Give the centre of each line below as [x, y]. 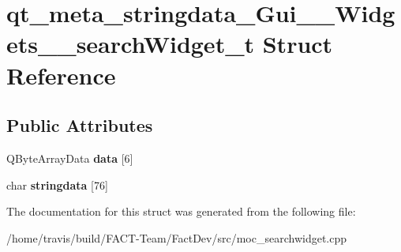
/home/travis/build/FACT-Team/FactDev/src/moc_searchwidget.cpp [177, 237]
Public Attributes [80, 125]
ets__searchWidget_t [130, 44]
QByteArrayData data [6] [70, 158]
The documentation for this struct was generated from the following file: [181, 211]
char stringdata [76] [57, 184]
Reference [61, 75]
